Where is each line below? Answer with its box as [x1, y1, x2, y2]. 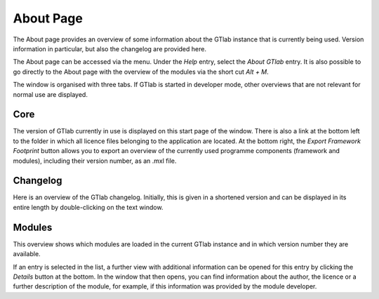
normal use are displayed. [13, 90, 88, 98]
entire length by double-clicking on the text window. [13, 203, 164, 211]
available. [13, 250, 41, 258]
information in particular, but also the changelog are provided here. [13, 44, 207, 53]
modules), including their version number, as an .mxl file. [13, 157, 177, 165]
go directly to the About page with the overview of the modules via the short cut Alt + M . [13, 67, 270, 76]
